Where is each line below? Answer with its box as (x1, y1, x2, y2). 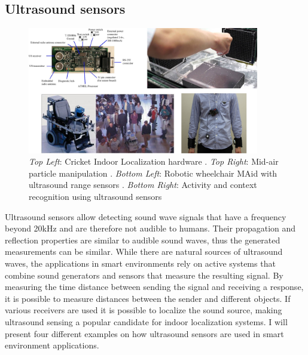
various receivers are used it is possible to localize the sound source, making (5, 304, 282, 316)
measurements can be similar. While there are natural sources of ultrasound (5, 245, 283, 258)
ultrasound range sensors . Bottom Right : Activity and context (29, 178, 257, 191)
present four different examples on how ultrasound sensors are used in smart (5, 327, 284, 339)
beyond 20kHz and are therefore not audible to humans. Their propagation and (5, 222, 296, 234)
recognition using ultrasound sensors (29, 190, 162, 202)
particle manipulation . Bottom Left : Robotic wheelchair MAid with (29, 166, 277, 179)
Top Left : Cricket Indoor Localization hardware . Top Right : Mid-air (29, 155, 279, 168)
